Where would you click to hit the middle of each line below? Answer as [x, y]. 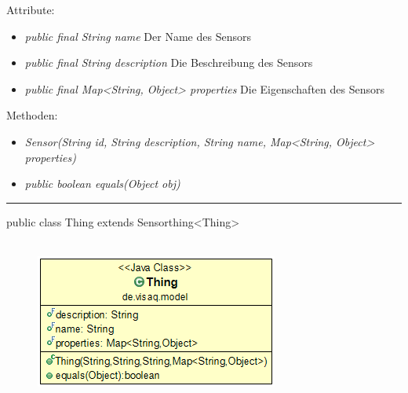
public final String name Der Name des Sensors [138, 36]
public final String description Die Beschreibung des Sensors [169, 62]
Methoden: [32, 115]
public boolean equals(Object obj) [102, 184]
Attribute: [31, 9]
